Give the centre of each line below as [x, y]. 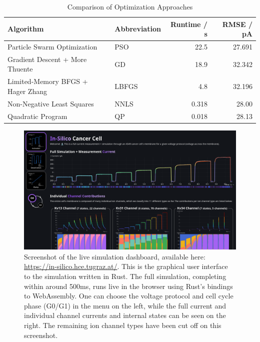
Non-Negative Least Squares [51, 103]
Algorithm [26, 29]
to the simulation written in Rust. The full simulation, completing [125, 276]
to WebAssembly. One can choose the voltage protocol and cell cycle [129, 296]
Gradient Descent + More [47, 59]
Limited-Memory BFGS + [48, 81]
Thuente [20, 69]
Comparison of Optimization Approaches [130, 6]
